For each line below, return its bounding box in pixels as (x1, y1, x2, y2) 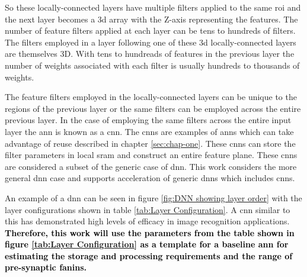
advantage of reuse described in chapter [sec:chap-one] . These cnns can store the (5, 137, 296, 149)
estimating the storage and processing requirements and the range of (5, 249, 293, 262)
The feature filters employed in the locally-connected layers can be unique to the (5, 91, 297, 103)
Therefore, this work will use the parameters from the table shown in (5, 226, 295, 239)
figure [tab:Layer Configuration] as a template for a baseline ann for (5, 238, 289, 250)
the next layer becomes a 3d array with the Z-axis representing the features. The (5, 12, 298, 25)
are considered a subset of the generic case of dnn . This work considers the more (5, 160, 297, 172)
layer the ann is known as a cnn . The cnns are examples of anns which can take (5, 125, 294, 137)
